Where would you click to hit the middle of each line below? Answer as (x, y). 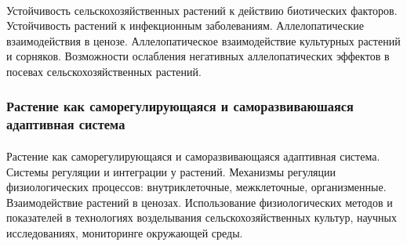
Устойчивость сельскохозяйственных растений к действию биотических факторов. (202, 10)
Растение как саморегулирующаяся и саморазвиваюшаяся (180, 106)
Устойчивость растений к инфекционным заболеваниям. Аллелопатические (185, 25)
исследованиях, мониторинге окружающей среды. (125, 232)
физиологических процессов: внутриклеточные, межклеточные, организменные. (196, 187)
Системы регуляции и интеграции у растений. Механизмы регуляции (171, 171)
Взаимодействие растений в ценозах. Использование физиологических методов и (200, 202)
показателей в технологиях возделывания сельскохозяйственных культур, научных (202, 217)
